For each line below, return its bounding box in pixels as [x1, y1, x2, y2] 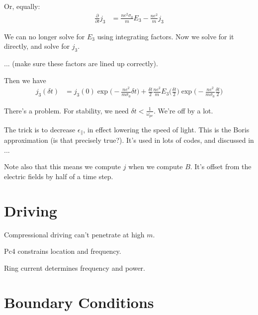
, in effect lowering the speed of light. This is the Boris [83, 124, 250, 134]
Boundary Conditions [4, 292, 154, 312]
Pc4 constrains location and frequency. [4, 246, 121, 256]
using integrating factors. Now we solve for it [97, 31, 234, 41]
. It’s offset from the [190, 161, 252, 172]
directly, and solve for [4, 41, 70, 51]
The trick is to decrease [4, 124, 76, 134]
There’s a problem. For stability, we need [4, 105, 129, 115]
